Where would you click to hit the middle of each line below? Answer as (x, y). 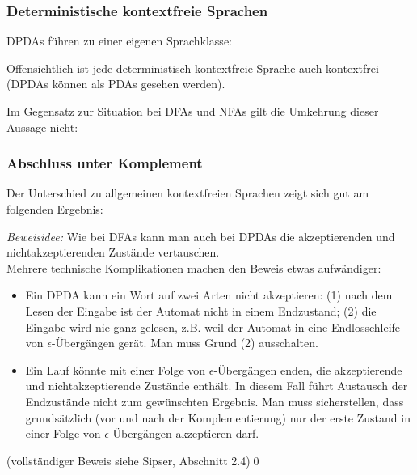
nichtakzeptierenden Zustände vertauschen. (113, 252)
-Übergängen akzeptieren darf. (184, 433)
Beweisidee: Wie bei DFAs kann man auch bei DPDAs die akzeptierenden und (201, 236)
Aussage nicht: (42, 127)
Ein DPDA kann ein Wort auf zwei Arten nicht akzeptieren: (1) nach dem (209, 295)
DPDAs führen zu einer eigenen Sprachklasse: (119, 41)
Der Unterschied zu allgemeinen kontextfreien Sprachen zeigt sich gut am (188, 193)
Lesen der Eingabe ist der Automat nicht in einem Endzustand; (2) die (201, 310)
